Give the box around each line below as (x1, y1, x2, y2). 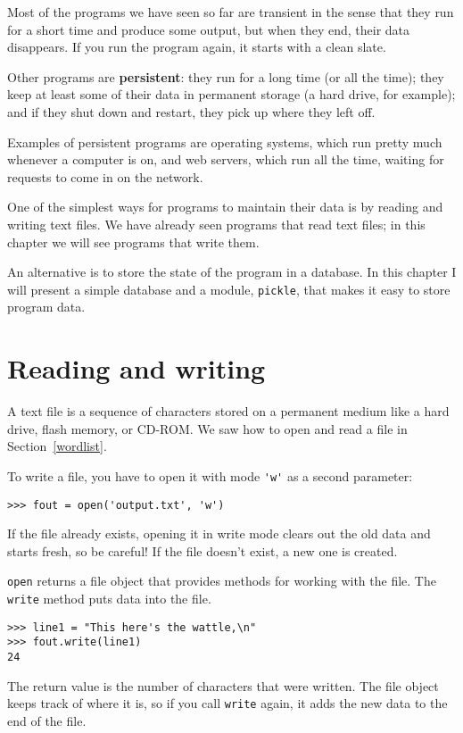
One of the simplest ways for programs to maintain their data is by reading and (7, 197, 443, 216)
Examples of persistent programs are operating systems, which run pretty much (7, 132, 442, 151)
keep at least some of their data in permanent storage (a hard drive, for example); (7, 85, 456, 104)
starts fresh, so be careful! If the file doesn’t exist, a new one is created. (7, 541, 398, 560)
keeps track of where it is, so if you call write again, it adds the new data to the (7, 694, 448, 712)
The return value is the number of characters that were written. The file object (7, 676, 439, 695)
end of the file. (7, 711, 87, 729)
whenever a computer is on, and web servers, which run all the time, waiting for (7, 150, 444, 169)
